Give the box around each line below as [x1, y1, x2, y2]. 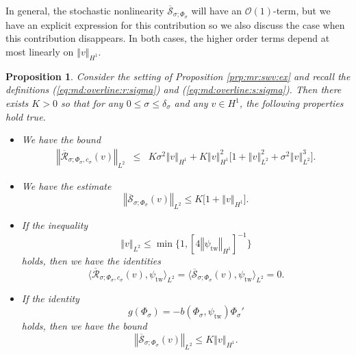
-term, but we [273, 3, 331, 17]
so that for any [60, 96, 123, 110]
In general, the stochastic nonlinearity [5, 3, 164, 17]
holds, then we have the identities [21, 254, 162, 268]
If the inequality [21, 218, 88, 232]
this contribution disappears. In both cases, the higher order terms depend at [5, 31, 330, 45]
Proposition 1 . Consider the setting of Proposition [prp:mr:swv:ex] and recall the [5, 69, 351, 83]
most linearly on [5, 45, 74, 59]
